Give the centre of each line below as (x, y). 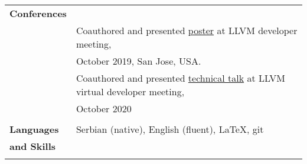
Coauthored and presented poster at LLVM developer (187, 30)
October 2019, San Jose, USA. (138, 61)
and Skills (33, 146)
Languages (34, 129)
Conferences (38, 13)
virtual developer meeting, (130, 91)
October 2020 (104, 108)
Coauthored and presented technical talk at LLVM (180, 78)
